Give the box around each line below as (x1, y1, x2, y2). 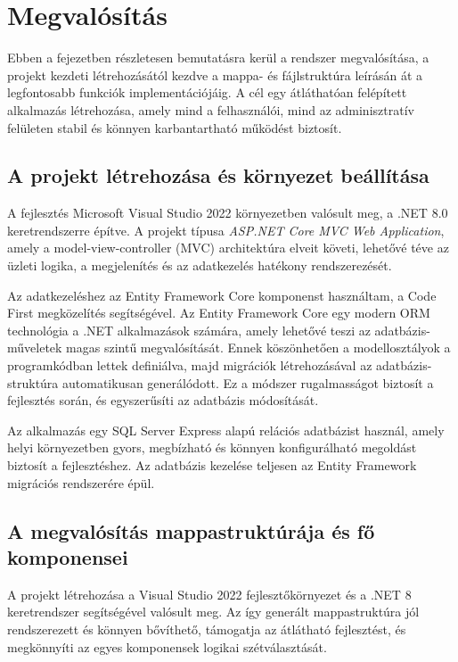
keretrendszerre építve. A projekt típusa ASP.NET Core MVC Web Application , (7, 220, 445, 239)
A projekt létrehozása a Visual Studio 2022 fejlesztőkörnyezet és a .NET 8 (7, 584, 412, 603)
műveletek (7, 338, 62, 357)
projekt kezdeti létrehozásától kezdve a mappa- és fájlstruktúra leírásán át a (7, 65, 422, 84)
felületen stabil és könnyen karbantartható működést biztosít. (7, 118, 342, 137)
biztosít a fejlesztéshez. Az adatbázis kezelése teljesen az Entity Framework (7, 456, 417, 475)
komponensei (7, 542, 128, 570)
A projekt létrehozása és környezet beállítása (7, 161, 429, 189)
